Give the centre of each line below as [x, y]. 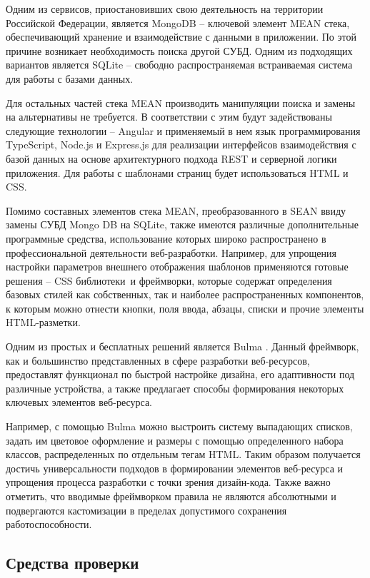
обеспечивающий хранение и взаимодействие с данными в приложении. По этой [181, 37]
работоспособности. [49, 524]
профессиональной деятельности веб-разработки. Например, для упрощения [171, 252]
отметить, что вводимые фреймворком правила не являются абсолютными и [171, 496]
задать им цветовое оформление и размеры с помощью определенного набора [175, 440]
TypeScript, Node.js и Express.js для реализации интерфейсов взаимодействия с [181, 144]
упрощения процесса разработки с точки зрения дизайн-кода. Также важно [168, 482]
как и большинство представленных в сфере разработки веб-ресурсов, [158, 360]
